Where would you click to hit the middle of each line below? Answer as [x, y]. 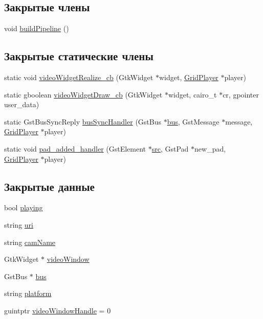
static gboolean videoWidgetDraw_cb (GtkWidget [83, 94]
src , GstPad [170, 148]
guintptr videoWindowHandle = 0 [58, 310]
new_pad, [210, 148]
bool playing [24, 207]
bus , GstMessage [193, 121]
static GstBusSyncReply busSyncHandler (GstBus [83, 121]
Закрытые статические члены [79, 56]
